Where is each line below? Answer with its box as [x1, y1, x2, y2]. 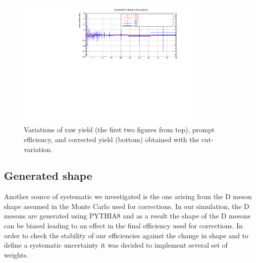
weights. [4, 249, 29, 260]
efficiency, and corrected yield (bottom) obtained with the [24, 134, 199, 144]
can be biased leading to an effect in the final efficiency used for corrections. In [4, 220, 243, 231]
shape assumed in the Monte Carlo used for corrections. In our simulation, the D [4, 201, 250, 211]
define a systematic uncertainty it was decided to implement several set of [4, 240, 228, 250]
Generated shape [4, 168, 92, 183]
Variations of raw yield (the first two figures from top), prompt [24, 124, 215, 135]
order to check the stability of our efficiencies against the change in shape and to [4, 230, 249, 240]
